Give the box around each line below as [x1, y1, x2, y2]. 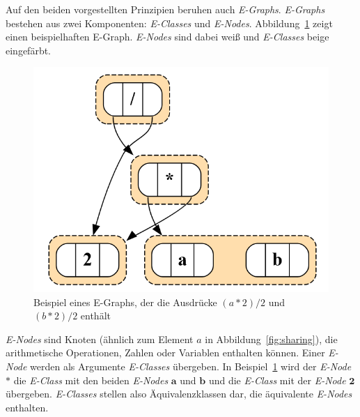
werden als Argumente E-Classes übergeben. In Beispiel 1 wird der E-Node [30, 359, 352, 374]
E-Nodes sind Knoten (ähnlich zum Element [6, 331, 194, 346]
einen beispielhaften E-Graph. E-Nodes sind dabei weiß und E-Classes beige [6, 29, 329, 44]
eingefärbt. [6, 43, 52, 57]
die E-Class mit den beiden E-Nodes [13, 372, 169, 387]
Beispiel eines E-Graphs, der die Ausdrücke [33, 294, 217, 309]
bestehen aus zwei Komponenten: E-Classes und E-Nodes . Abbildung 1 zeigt [6, 15, 333, 30]
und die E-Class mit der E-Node [208, 372, 346, 387]
